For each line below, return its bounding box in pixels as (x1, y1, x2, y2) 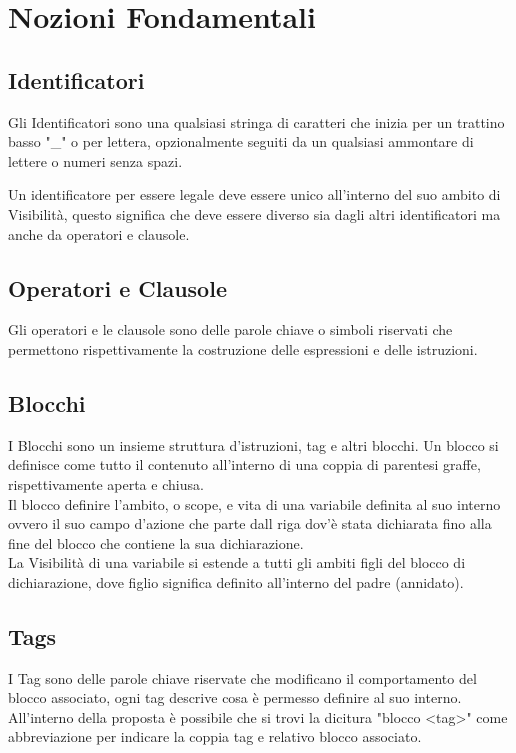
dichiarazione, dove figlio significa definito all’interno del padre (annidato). (8, 571, 464, 592)
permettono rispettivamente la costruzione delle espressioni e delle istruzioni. (8, 338, 478, 359)
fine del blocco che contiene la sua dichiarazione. (8, 532, 304, 553)
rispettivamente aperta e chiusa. (8, 473, 204, 494)
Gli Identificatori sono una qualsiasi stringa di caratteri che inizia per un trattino (8, 111, 505, 132)
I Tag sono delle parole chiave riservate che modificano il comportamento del (8, 667, 477, 688)
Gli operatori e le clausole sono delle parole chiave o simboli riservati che (8, 319, 453, 340)
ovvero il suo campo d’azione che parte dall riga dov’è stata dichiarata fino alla (8, 513, 492, 534)
